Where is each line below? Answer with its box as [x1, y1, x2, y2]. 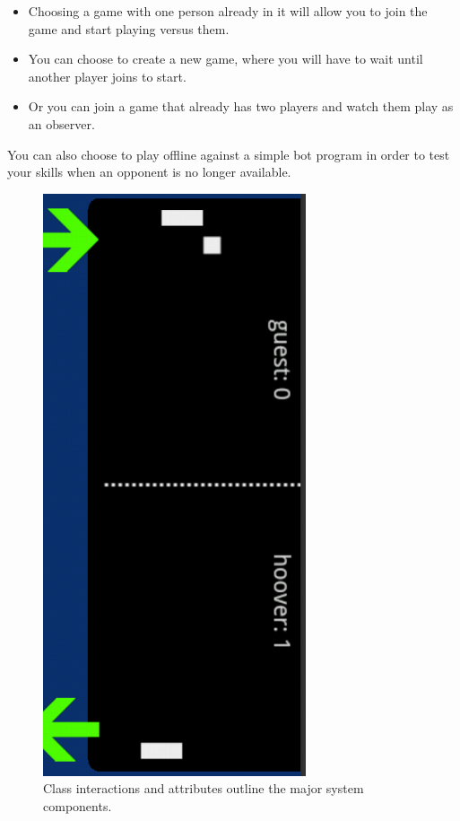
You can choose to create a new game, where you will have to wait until [28, 49, 423, 68]
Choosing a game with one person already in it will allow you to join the [28, 2, 428, 20]
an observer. [28, 114, 95, 133]
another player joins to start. [28, 66, 187, 85]
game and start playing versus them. [28, 19, 230, 38]
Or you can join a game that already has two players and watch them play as [28, 97, 454, 116]
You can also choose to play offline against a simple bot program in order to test [7, 144, 450, 163]
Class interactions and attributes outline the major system [43, 779, 364, 798]
